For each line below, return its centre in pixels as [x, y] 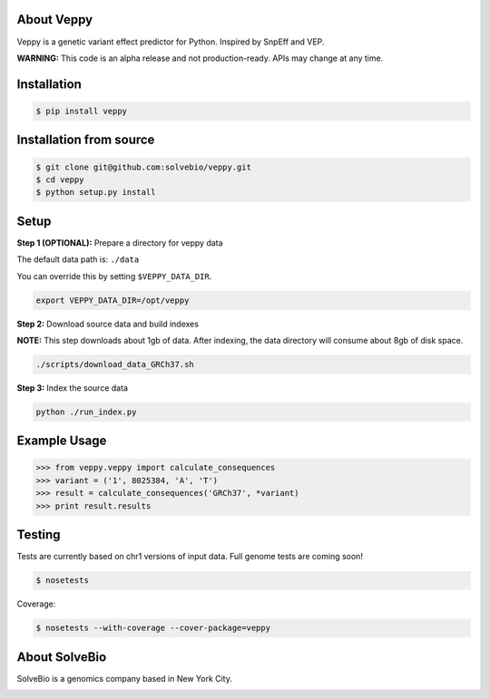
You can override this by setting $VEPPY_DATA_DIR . [114, 276]
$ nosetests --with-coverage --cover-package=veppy [153, 628]
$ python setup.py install [96, 192]
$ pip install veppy [81, 111]
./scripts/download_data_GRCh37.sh [115, 364]
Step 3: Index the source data [73, 388]
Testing [39, 535]
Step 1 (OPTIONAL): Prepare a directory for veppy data [120, 243]
